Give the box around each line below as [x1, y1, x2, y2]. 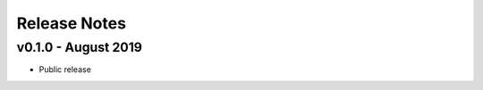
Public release [38, 64, 91, 75]
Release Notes [16, 13, 127, 33]
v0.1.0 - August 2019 [16, 39, 143, 55]
